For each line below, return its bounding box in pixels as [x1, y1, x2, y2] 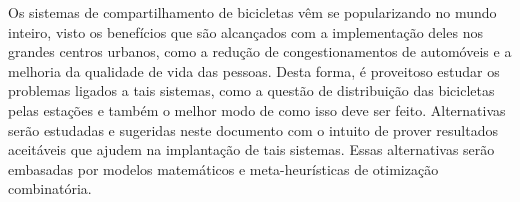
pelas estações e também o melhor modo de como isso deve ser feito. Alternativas [8, 99, 506, 120]
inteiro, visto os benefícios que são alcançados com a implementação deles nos [8, 21, 483, 42]
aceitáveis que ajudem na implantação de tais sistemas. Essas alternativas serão [8, 139, 495, 160]
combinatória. [8, 178, 92, 199]
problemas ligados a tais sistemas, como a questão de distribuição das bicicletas [8, 80, 495, 101]
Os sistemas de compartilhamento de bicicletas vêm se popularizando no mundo [8, 2, 497, 22]
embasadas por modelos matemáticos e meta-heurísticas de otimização [8, 158, 439, 179]
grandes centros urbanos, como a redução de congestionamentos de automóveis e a [8, 41, 512, 62]
